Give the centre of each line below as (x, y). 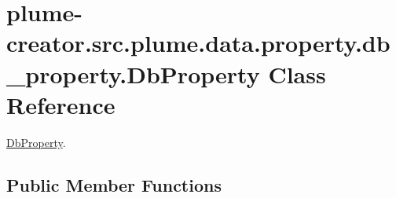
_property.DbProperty (133, 73)
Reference (61, 104)
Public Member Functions (114, 184)
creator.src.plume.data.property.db (198, 43)
